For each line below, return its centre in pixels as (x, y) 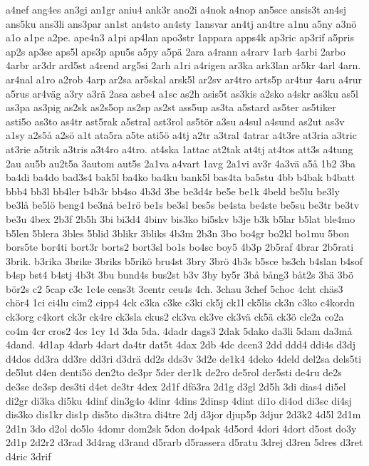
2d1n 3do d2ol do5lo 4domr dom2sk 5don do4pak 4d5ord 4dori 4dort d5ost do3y (181, 428)
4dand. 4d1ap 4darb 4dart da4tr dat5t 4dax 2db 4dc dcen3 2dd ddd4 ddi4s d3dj (181, 345)
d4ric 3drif (28, 456)
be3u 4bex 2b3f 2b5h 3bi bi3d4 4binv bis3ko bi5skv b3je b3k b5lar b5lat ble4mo (181, 218)
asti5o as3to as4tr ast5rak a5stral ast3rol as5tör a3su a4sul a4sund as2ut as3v (175, 121)
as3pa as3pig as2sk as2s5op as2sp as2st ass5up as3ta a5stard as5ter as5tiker (171, 107)
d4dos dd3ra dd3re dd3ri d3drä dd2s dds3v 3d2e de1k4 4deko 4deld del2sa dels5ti (184, 358)
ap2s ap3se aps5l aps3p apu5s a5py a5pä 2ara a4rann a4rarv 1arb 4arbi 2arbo (176, 51)
